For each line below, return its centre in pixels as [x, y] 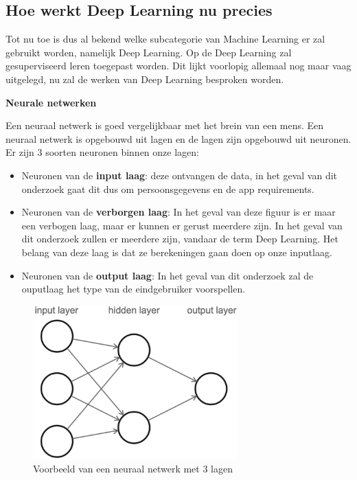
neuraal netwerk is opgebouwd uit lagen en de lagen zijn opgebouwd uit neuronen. [178, 138]
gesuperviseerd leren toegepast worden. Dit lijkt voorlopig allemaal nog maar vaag [178, 66]
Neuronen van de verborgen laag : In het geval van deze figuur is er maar [178, 212]
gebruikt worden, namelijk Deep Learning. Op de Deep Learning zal [149, 52]
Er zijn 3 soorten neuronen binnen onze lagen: [102, 152]
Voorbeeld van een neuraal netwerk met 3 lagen [133, 469]
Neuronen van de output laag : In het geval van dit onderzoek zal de [168, 275]
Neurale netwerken [51, 102]
